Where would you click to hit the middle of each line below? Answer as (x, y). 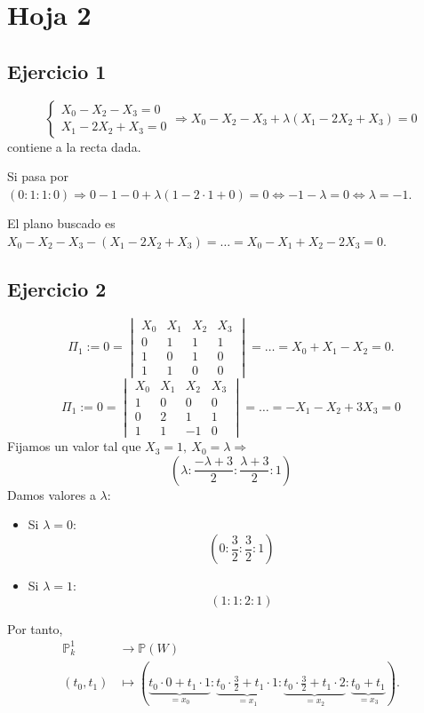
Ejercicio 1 (57, 71)
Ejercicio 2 (57, 288)
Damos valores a (52, 494)
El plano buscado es (61, 223)
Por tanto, (35, 628)
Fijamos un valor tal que (74, 446)
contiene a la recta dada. (74, 146)
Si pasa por (38, 176)
